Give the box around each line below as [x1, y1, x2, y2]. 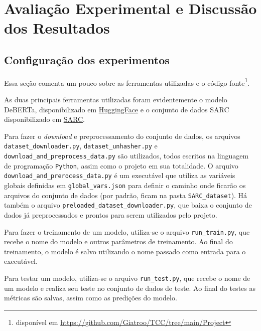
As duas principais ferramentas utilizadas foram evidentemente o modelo [4, 94, 227, 105]
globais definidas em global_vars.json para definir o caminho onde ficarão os [4, 180, 246, 191]
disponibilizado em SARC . [4, 114, 85, 124]
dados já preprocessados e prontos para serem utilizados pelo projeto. [4, 209, 217, 220]
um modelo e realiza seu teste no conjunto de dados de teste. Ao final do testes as [4, 282, 255, 293]
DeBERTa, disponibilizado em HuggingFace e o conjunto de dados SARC [4, 104, 229, 114]
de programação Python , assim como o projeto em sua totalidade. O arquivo [4, 160, 238, 171]
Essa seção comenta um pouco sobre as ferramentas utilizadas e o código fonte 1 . [4, 76, 250, 88]
